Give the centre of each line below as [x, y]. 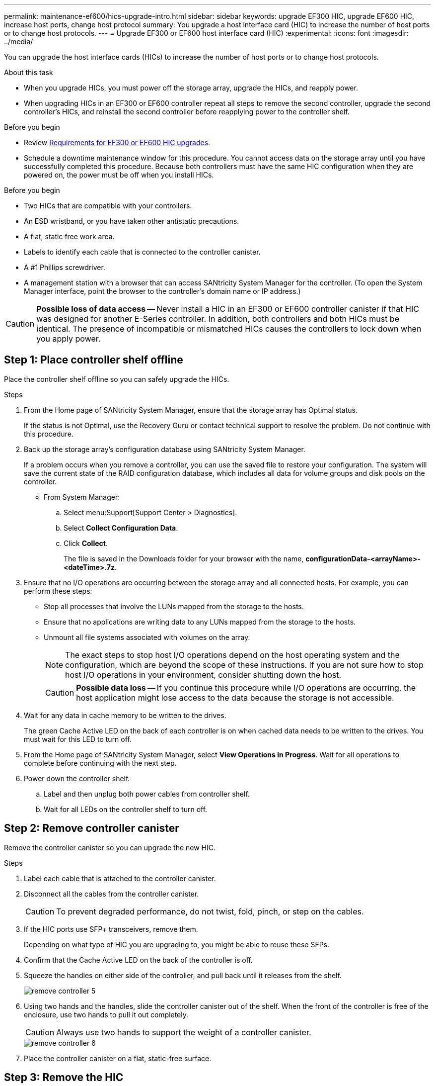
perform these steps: [58, 591]
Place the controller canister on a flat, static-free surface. [118, 1058]
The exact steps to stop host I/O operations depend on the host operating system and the [232, 655]
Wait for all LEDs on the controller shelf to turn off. [126, 809]
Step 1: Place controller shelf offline [94, 360]
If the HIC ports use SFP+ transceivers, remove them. [111, 929]
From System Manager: [82, 497]
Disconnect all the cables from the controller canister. [111, 894]
